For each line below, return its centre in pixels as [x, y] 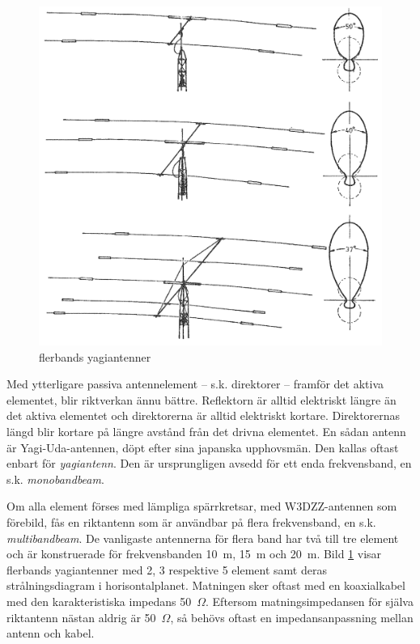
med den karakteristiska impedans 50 [99, 601]
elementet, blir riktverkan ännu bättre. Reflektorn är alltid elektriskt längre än [202, 399]
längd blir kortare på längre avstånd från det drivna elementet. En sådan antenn [206, 431]
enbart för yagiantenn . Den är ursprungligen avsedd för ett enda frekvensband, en [209, 463]
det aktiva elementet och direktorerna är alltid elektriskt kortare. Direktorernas [204, 415]
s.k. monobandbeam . [55, 479]
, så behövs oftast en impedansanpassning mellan [292, 617]
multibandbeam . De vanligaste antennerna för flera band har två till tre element [203, 538]
